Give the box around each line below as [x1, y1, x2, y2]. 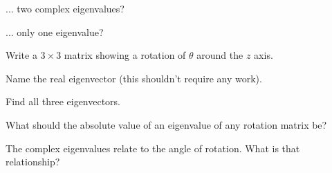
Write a [6, 48, 37, 62]
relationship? [6, 154, 60, 169]
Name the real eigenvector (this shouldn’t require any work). [6, 71, 262, 85]
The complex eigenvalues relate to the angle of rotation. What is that [6, 140, 300, 155]
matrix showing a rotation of [64, 48, 186, 62]
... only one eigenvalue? [6, 24, 104, 39]
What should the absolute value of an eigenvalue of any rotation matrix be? [6, 117, 327, 131]
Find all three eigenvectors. [6, 94, 121, 109]
